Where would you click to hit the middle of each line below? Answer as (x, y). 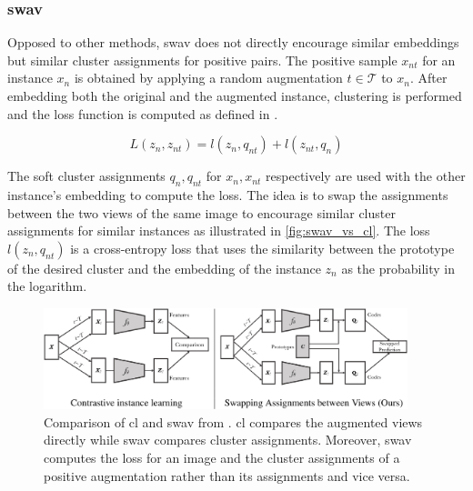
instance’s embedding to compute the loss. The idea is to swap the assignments (228, 194)
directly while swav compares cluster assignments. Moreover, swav (228, 440)
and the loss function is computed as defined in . (143, 113)
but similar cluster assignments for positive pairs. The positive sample (202, 60)
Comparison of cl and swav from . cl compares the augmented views (233, 421)
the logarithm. (47, 286)
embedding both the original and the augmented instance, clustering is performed (235, 95)
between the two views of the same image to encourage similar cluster (201, 212)
